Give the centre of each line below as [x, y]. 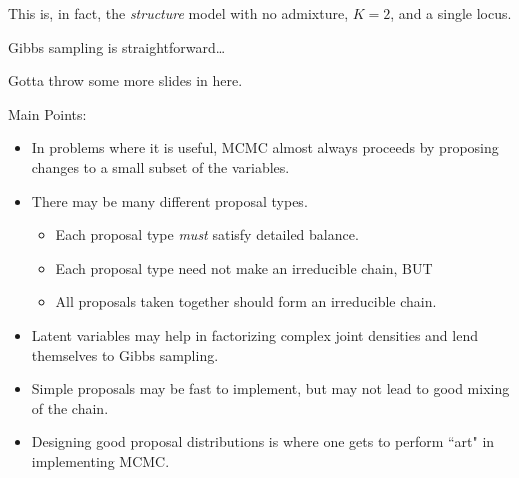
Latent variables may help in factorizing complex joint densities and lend [254, 334]
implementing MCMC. [100, 460]
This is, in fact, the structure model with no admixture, [178, 13]
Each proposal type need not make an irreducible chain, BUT [244, 267]
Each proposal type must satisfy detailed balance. [207, 234]
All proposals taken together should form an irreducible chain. [246, 301]
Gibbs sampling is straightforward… [117, 46]
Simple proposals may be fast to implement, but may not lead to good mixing [270, 388]
